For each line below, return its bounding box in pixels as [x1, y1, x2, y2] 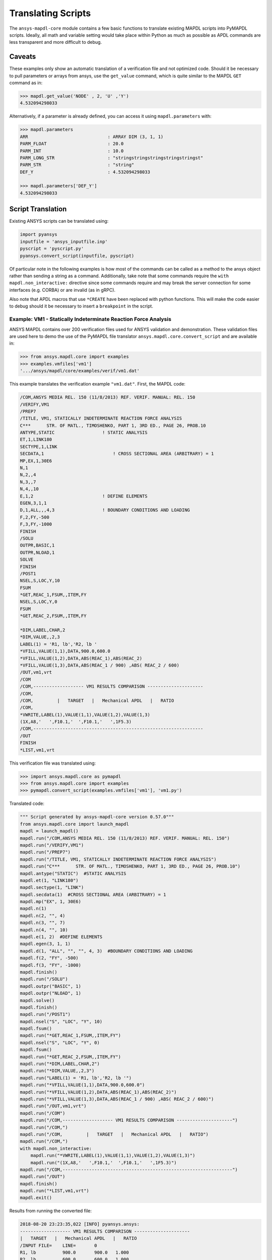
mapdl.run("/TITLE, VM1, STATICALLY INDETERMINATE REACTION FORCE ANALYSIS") [20, 856, 217, 862]
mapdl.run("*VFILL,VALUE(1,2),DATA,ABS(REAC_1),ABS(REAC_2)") [20, 1089, 177, 1095]
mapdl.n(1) [20, 906, 47, 912]
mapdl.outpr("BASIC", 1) [20, 983, 82, 989]
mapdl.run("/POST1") [20, 1012, 71, 1018]
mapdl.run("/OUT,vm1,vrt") [20, 1103, 87, 1109]
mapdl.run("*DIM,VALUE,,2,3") [20, 1068, 95, 1074]
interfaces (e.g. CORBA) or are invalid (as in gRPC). [9, 287, 116, 293]
